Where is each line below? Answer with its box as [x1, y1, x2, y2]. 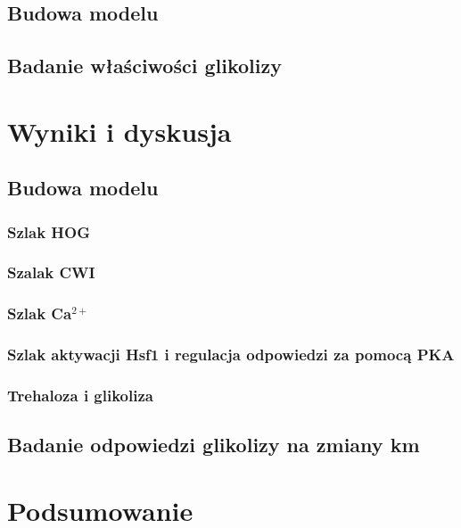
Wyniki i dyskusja [7, 112, 232, 149]
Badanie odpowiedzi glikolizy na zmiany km [7, 431, 420, 458]
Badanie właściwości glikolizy [7, 52, 282, 79]
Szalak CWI [7, 261, 95, 284]
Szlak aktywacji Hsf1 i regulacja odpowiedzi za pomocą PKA [7, 343, 455, 366]
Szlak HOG [7, 220, 91, 243]
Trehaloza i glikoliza [7, 384, 153, 407]
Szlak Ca [7, 302, 72, 325]
